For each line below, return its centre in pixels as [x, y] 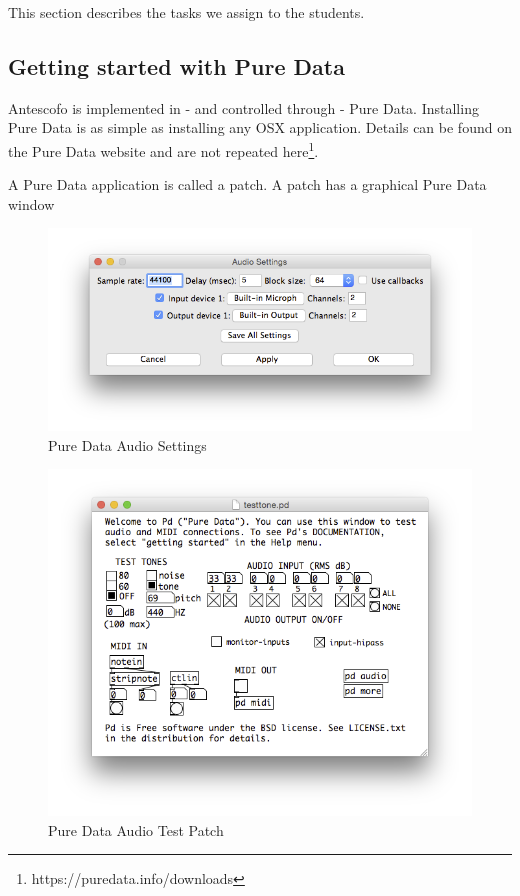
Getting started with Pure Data [176, 65]
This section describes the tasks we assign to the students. [186, 12]
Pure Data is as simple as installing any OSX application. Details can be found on [260, 127]
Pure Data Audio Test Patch [136, 829]
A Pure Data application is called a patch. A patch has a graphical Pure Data [247, 184]
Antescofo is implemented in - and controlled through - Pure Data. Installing [243, 107]
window [31, 203]
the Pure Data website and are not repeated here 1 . [163, 149]
